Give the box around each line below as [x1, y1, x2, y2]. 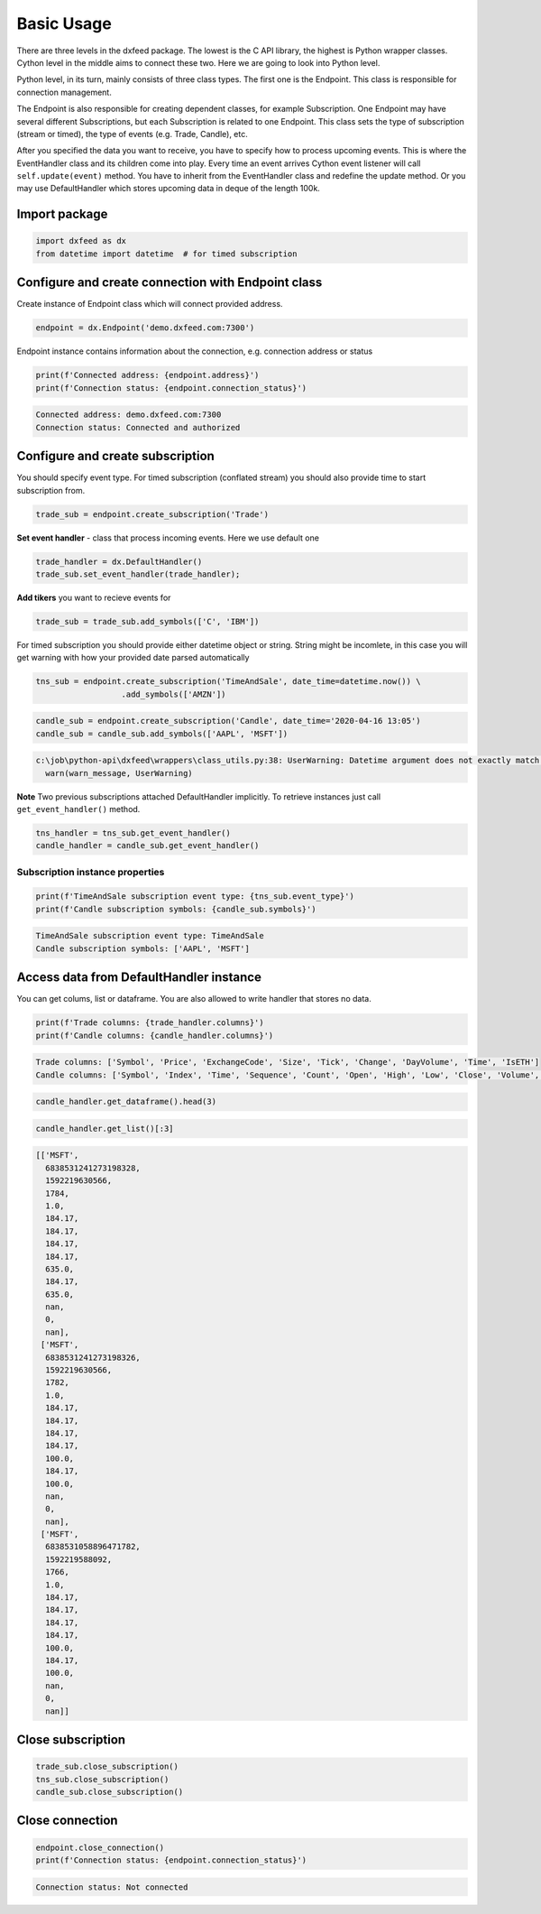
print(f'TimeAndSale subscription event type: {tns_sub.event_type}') [35, 892, 355, 902]
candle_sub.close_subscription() [35, 1787, 184, 1797]
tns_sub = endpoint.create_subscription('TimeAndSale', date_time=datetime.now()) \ [35, 677, 421, 687]
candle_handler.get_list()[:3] [35, 1123, 175, 1133]
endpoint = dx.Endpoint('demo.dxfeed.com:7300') [35, 323, 255, 333]
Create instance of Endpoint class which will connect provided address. [16, 299, 283, 310]
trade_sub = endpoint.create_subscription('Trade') [35, 509, 270, 519]
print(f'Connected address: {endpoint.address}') [35, 370, 260, 381]
